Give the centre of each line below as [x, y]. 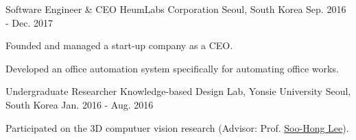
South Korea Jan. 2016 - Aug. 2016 [80, 104]
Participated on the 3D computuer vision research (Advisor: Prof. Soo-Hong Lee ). [177, 127]
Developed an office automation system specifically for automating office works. [172, 68]
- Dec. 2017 [29, 22]
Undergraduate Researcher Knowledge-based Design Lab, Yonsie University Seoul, [178, 91]
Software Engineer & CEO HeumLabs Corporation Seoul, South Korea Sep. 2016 [176, 9]
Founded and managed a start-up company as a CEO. [119, 45]
